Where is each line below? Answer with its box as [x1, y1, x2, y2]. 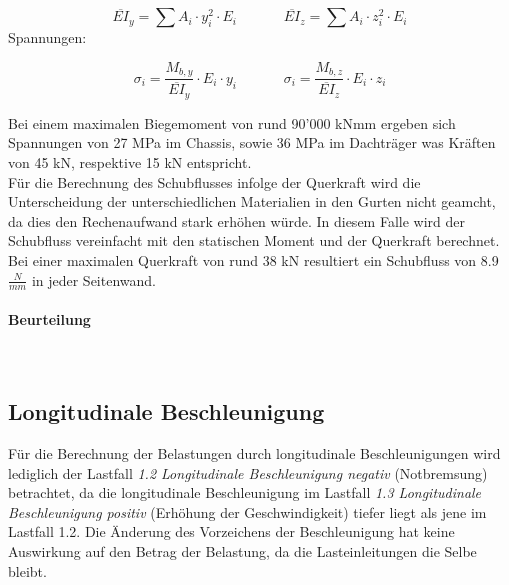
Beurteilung [8, 308, 91, 329]
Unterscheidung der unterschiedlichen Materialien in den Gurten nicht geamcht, [8, 191, 496, 212]
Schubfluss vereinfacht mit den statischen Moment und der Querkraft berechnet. [8, 230, 500, 251]
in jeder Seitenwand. [31, 269, 156, 290]
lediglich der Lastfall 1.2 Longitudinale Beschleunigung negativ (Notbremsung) [8, 462, 488, 483]
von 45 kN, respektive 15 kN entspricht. [8, 152, 252, 172]
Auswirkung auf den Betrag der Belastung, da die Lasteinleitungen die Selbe [8, 540, 477, 561]
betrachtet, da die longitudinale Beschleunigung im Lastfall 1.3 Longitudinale [8, 482, 482, 503]
